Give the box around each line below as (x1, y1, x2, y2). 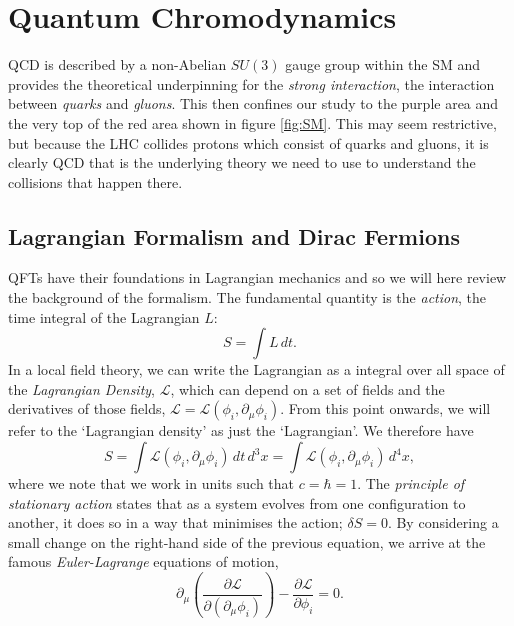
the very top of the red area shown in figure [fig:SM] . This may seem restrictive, (8, 112, 497, 133)
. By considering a (387, 512, 499, 533)
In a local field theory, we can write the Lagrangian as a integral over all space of (8, 359, 505, 380)
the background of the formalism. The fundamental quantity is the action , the (8, 287, 487, 308)
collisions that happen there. (8, 171, 183, 192)
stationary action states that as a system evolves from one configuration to (8, 492, 466, 513)
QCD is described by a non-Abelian (8, 54, 227, 75)
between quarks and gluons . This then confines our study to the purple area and (8, 93, 499, 114)
